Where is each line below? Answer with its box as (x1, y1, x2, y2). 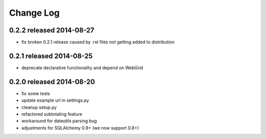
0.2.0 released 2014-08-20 (9, 78, 96, 86)
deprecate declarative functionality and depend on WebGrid (21, 64, 143, 71)
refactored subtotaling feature (21, 111, 82, 117)
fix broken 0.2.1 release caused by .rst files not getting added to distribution (21, 39, 175, 45)
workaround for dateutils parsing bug (21, 118, 97, 124)
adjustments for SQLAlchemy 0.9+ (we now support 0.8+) (21, 125, 139, 131)
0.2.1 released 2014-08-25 (9, 52, 93, 60)
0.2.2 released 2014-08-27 (9, 26, 95, 34)
